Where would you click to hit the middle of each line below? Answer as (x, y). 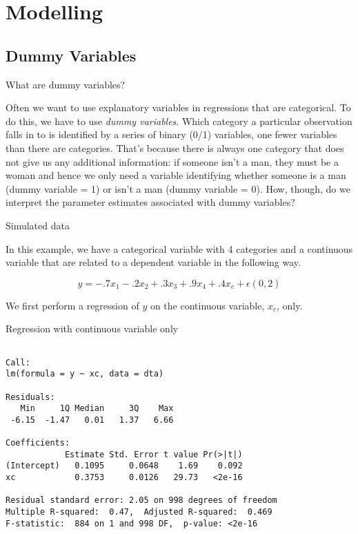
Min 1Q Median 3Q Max (97, 409)
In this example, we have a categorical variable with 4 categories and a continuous (179, 248)
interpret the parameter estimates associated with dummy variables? (150, 202)
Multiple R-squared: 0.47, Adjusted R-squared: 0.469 (139, 512)
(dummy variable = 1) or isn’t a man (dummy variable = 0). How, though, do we (178, 188)
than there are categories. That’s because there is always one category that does (175, 147)
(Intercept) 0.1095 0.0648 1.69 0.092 (124, 466)
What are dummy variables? (66, 84)
